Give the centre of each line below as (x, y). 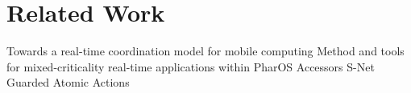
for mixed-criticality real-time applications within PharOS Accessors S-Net (191, 66)
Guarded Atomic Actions (68, 82)
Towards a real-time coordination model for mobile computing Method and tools (205, 51)
